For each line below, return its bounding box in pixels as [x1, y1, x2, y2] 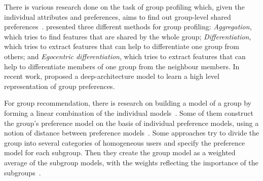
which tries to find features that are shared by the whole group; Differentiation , [4, 31, 251, 41]
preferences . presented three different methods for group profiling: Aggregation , [4, 21, 252, 32]
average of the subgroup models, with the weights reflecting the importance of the [4, 157, 258, 167]
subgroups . [4, 167, 41, 177]
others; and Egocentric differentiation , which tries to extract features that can [4, 51, 246, 61]
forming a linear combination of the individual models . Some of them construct [4, 107, 253, 118]
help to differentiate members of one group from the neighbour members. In [4, 61, 240, 71]
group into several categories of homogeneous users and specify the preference [4, 137, 245, 148]
